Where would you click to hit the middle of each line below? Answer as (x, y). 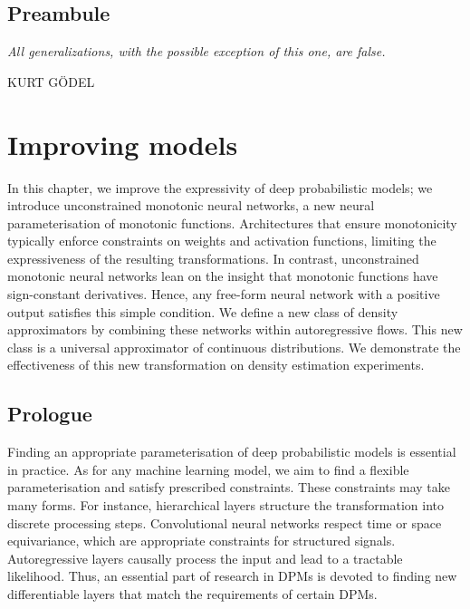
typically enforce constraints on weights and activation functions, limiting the (222, 241)
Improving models (123, 144)
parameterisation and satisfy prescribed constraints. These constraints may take (229, 487)
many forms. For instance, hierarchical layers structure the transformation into (226, 505)
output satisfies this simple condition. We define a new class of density (203, 311)
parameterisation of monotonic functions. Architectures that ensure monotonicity (232, 222)
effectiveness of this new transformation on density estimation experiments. (216, 365)
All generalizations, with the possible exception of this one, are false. (197, 51)
